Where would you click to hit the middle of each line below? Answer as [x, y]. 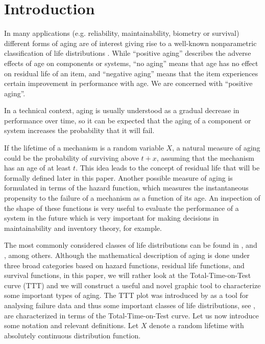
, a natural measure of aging [216, 148]
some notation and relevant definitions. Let [71, 325]
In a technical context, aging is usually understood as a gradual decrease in [122, 110]
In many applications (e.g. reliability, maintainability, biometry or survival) [122, 33]
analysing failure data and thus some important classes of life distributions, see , [130, 305]
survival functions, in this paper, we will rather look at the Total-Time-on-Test [128, 275]
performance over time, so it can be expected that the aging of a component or [128, 120]
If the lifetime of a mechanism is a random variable [84, 148]
